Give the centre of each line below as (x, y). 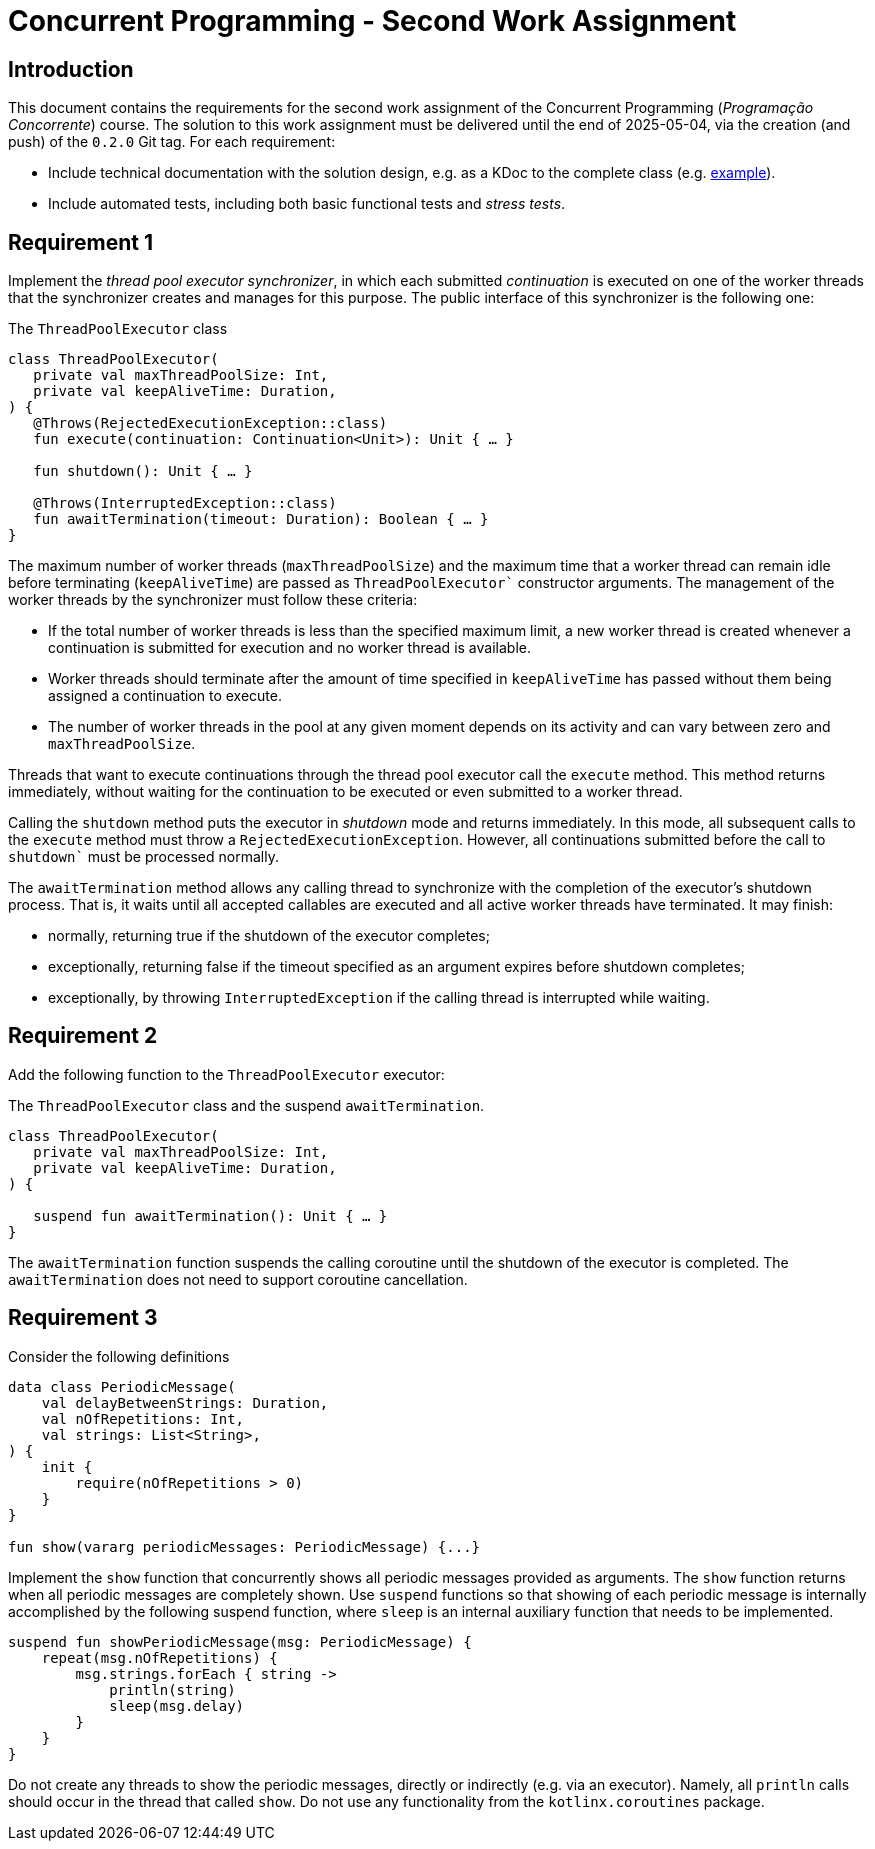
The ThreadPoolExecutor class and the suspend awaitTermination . (246, 1105)
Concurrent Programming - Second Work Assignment (372, 21)
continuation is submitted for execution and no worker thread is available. (289, 648)
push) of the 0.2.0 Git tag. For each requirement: (172, 142)
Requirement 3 (83, 1318)
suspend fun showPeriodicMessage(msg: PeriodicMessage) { (240, 1641)
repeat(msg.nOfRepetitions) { (159, 1657)
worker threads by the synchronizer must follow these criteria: (213, 600)
